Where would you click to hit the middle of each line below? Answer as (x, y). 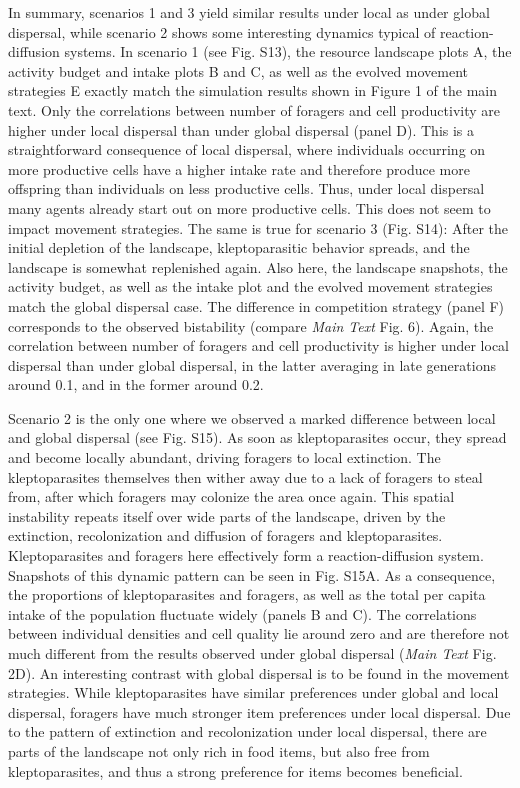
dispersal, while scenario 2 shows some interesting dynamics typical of (222, 31)
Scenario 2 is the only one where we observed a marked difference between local (252, 417)
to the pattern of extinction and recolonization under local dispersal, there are (247, 731)
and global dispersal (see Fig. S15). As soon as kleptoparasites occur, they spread (257, 437)
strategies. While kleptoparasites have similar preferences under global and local (253, 692)
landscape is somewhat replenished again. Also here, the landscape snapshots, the (258, 266)
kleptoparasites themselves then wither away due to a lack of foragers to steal (245, 476)
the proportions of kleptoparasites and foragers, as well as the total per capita (247, 594)
